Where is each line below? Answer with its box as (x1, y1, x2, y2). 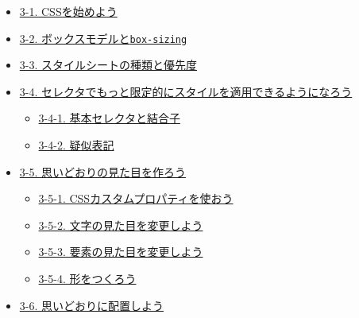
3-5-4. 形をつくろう (38, 270, 137, 286)
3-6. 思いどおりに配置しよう (19, 297, 164, 313)
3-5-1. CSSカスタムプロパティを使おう (38, 190, 234, 207)
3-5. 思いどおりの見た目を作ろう (19, 163, 187, 180)
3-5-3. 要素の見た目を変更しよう (38, 243, 203, 260)
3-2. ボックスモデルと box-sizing (19, 29, 187, 46)
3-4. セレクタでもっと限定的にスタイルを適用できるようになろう (19, 83, 353, 99)
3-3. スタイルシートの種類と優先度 (19, 56, 198, 73)
